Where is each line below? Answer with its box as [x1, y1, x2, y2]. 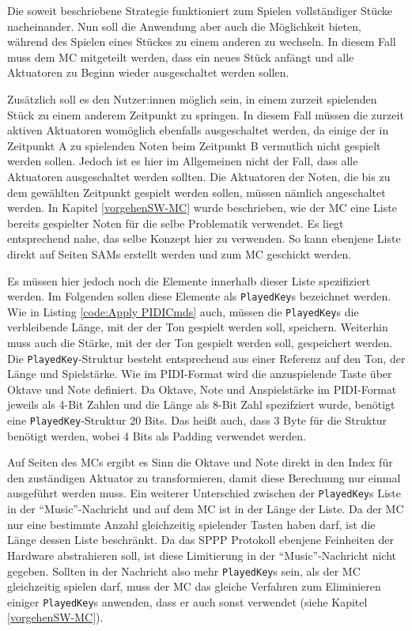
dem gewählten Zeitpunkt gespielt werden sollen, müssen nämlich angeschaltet [7, 183, 386, 200]
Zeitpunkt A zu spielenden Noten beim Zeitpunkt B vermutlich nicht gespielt [7, 137, 381, 153]
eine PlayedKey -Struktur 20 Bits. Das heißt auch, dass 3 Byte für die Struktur [7, 412, 387, 429]
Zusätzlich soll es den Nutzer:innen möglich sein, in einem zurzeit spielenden [7, 90, 377, 107]
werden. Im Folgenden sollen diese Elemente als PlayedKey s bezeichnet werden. [7, 288, 391, 304]
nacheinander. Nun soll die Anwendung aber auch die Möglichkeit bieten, [7, 17, 361, 34]
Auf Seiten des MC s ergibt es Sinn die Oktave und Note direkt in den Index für [7, 454, 393, 470]
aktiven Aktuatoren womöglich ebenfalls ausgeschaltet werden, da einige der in [7, 122, 389, 138]
